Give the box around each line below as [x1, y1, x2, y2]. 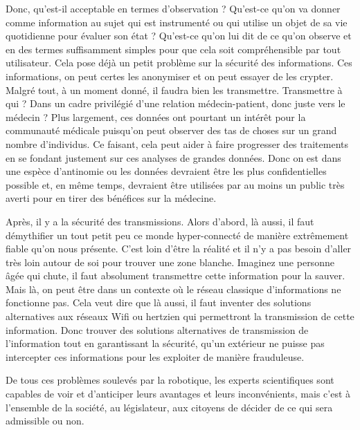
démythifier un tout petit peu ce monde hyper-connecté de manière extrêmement [6, 227, 349, 242]
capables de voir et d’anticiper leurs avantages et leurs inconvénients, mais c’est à [6, 386, 351, 401]
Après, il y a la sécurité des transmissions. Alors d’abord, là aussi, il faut [6, 214, 314, 228]
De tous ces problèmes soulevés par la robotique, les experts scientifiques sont [6, 373, 334, 387]
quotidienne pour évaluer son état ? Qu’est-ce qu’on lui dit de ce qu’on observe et [6, 28, 352, 43]
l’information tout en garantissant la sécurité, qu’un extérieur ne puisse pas [6, 336, 325, 350]
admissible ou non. [6, 413, 84, 428]
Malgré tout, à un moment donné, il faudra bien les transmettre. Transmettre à [6, 82, 343, 97]
